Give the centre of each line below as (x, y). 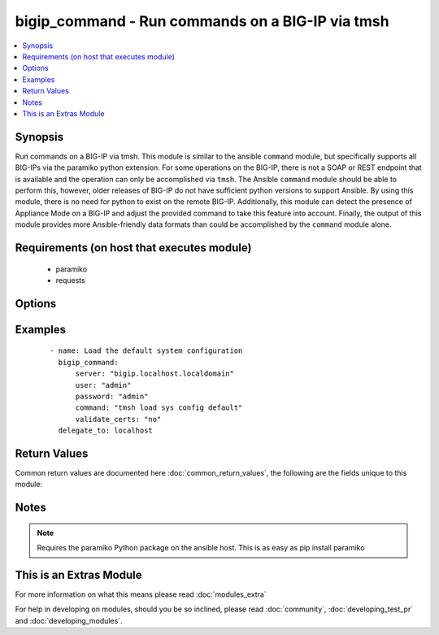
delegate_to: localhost (106, 431)
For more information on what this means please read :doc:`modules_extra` (141, 594)
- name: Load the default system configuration (146, 351)
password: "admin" (112, 396)
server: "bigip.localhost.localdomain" (155, 374)
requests (70, 280)
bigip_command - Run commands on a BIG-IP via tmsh (202, 21)
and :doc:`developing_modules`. (69, 620)
